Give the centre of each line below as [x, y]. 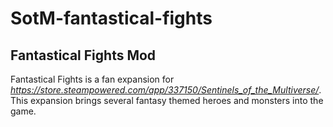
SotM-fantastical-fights [111, 18]
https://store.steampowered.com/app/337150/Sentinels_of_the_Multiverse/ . [166, 90]
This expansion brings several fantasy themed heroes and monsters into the [167, 100]
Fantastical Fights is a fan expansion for [92, 79]
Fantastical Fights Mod [83, 55]
